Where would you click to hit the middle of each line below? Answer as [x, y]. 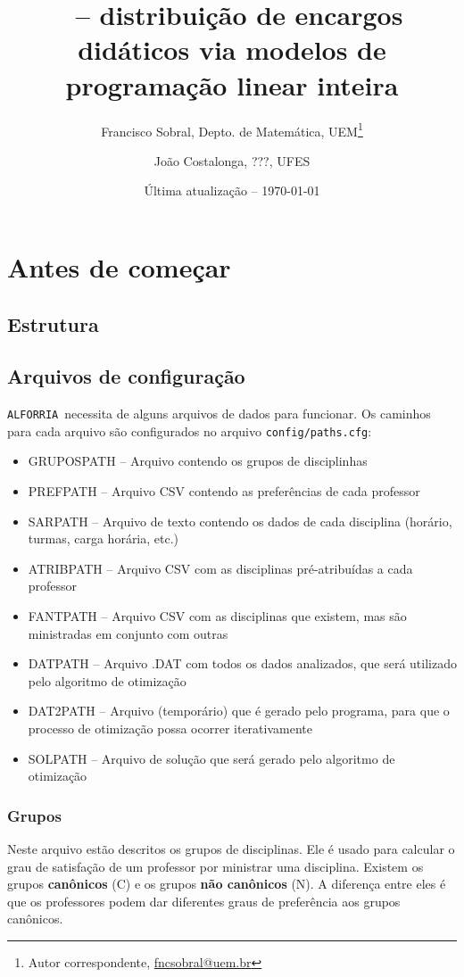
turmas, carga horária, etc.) [104, 538]
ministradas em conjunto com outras [128, 633]
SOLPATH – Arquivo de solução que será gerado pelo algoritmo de [211, 758]
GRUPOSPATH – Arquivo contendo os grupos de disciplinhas [198, 461]
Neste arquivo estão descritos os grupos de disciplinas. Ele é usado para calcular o [231, 848]
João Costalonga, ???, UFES [232, 160]
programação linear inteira [232, 84]
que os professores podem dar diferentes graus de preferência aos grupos [204, 901]
